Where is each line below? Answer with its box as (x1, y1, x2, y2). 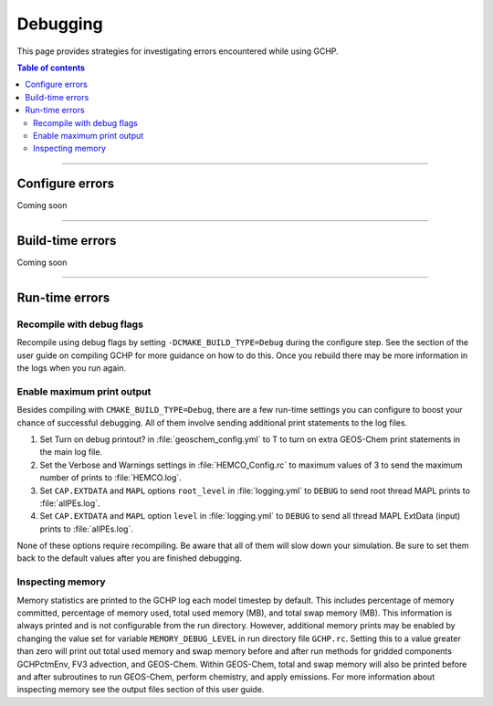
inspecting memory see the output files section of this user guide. (16, 684, 265, 695)
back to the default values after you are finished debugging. (16, 553, 242, 564)
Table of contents (16, 62, 86, 73)
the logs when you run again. (16, 363, 127, 374)
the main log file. (39, 447, 103, 458)
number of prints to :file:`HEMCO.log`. (39, 472, 182, 483)
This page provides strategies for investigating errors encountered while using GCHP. (16, 46, 340, 57)
